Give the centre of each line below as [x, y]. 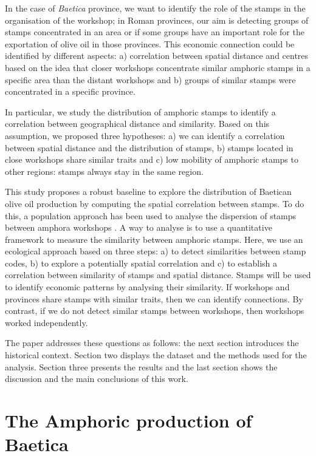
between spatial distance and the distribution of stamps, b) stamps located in [149, 147]
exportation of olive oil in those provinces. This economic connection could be [150, 43]
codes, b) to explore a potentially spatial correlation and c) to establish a [141, 263]
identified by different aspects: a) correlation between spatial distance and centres [157, 56]
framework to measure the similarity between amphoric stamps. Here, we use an [154, 239]
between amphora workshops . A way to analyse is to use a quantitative [139, 227]
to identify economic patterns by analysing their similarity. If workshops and [147, 287]
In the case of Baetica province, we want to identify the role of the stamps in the [155, 8]
